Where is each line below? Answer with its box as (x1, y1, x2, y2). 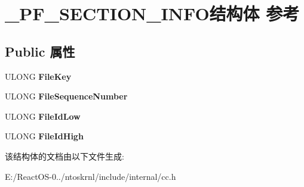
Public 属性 (5, 42, 75, 60)
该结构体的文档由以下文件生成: (5, 149, 124, 162)
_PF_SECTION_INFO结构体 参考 (5, 1, 300, 26)
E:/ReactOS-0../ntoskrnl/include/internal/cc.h (5, 170, 176, 182)
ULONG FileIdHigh (5, 130, 84, 142)
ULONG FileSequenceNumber (5, 90, 128, 102)
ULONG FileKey (5, 70, 72, 82)
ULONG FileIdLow (5, 110, 81, 122)
